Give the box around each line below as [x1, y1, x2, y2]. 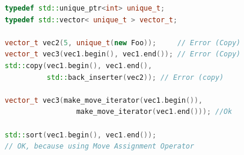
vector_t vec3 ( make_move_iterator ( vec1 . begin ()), [5, 96, 203, 105]
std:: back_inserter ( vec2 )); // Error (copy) [46, 73, 224, 82]
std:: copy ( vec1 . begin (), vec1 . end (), [5, 61, 152, 70]
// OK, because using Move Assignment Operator [5, 142, 195, 151]
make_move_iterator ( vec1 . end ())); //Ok [76, 107, 232, 116]
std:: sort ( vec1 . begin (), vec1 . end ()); [5, 130, 156, 139]
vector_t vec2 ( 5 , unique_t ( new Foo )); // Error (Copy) [5, 38, 241, 47]
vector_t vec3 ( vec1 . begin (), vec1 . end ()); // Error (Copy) [5, 50, 240, 59]
